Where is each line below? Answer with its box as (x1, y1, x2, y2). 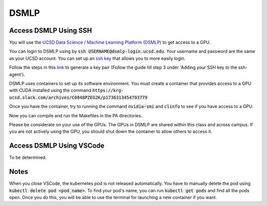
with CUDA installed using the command (9, 87, 91, 94)
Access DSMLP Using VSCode (9, 142, 105, 150)
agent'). (9, 71, 25, 77)
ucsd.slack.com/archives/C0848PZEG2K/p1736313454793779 (9, 95, 148, 100)
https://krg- (92, 88, 124, 94)
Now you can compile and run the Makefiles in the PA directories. (9, 112, 142, 118)
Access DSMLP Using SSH (9, 26, 92, 35)
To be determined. (9, 154, 47, 160)
